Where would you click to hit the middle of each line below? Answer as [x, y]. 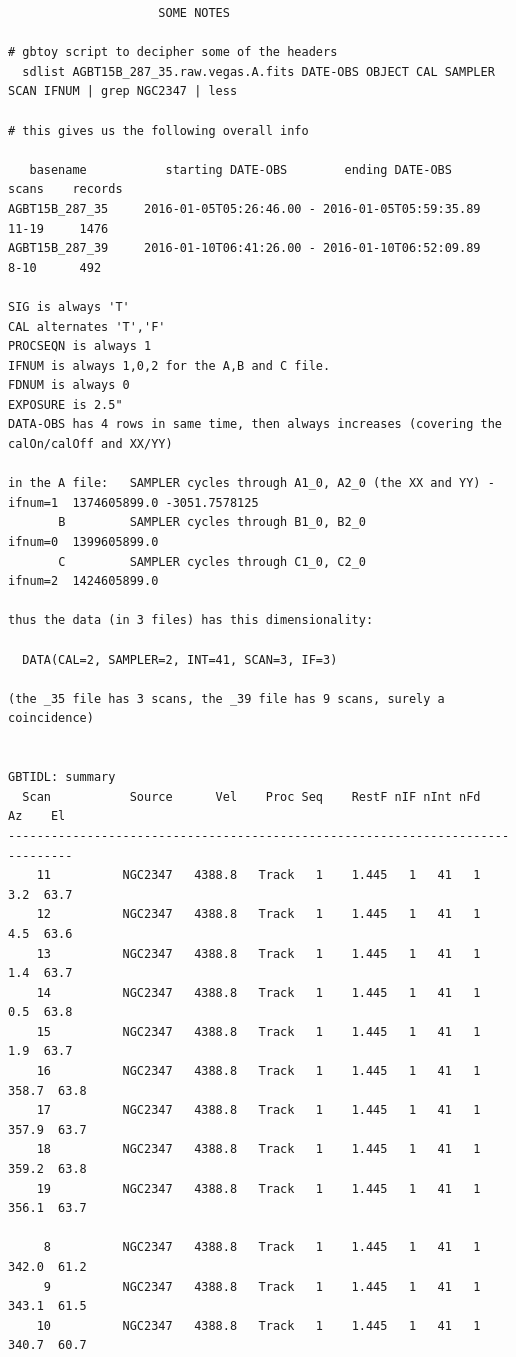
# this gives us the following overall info [158, 130]
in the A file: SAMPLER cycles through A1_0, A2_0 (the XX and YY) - [251, 483]
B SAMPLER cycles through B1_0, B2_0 [212, 522]
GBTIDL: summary [62, 777]
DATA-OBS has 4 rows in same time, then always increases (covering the [255, 424]
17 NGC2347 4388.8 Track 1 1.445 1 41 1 [258, 1110]
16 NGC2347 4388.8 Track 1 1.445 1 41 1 [258, 1071]
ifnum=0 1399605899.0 [83, 542]
